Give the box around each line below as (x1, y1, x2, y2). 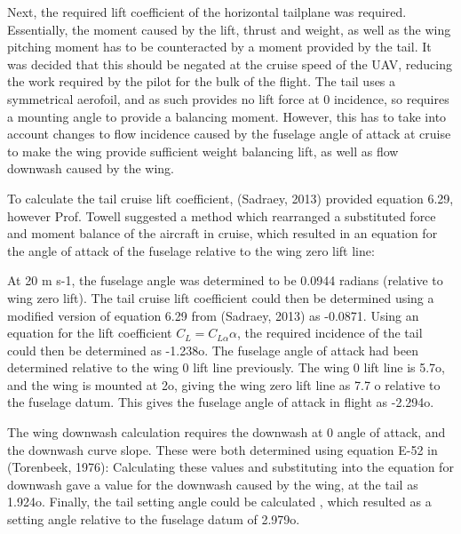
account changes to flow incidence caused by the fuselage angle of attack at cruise (7, 124, 451, 143)
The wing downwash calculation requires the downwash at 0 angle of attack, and (7, 423, 446, 442)
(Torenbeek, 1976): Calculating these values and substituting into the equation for (7, 458, 454, 476)
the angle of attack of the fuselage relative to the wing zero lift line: (7, 241, 375, 259)
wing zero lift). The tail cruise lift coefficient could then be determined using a (7, 288, 434, 307)
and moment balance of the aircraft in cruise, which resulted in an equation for (7, 224, 438, 243)
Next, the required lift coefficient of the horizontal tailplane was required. (7, 3, 407, 20)
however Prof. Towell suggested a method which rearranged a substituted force (7, 206, 436, 225)
